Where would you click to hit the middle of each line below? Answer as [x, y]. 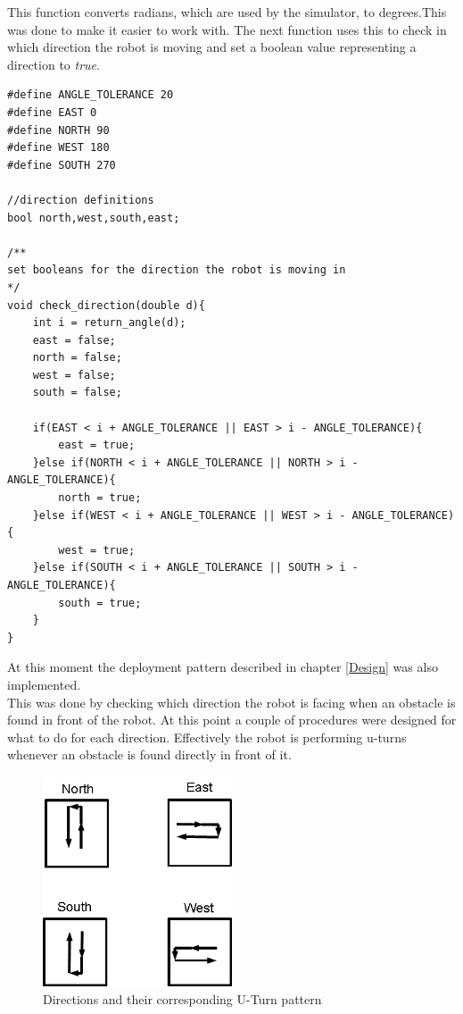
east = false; [74, 340]
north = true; [100, 498]
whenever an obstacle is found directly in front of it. [149, 754]
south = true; [100, 603]
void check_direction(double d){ [106, 305]
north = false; [77, 358]
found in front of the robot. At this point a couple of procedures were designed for [232, 720]
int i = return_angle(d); [109, 323]
